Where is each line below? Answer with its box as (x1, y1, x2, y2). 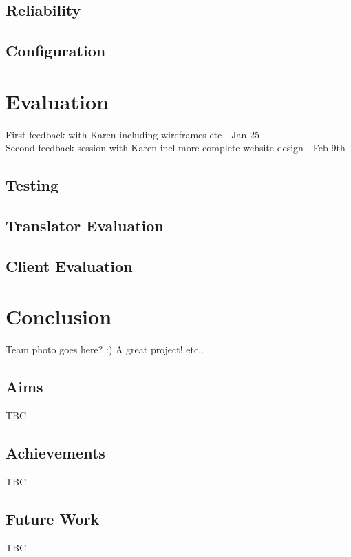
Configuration (6, 40, 106, 61)
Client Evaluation (6, 255, 133, 276)
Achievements (6, 442, 105, 463)
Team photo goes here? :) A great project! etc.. (6, 342, 204, 357)
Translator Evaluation (6, 215, 164, 236)
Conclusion (6, 302, 112, 330)
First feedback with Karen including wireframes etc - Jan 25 (6, 127, 259, 141)
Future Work (6, 507, 100, 529)
